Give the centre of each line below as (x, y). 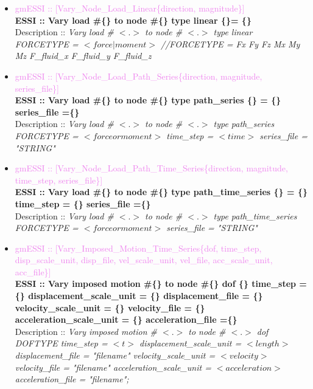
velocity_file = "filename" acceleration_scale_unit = (113, 367)
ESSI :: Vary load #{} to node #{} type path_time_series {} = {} (161, 192)
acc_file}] (33, 271)
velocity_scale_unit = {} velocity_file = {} (110, 307)
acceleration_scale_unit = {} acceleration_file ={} (126, 319)
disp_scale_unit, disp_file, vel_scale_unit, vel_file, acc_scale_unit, (144, 260)
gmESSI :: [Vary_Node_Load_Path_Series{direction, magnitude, (139, 76)
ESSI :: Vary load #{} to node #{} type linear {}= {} (133, 20)
